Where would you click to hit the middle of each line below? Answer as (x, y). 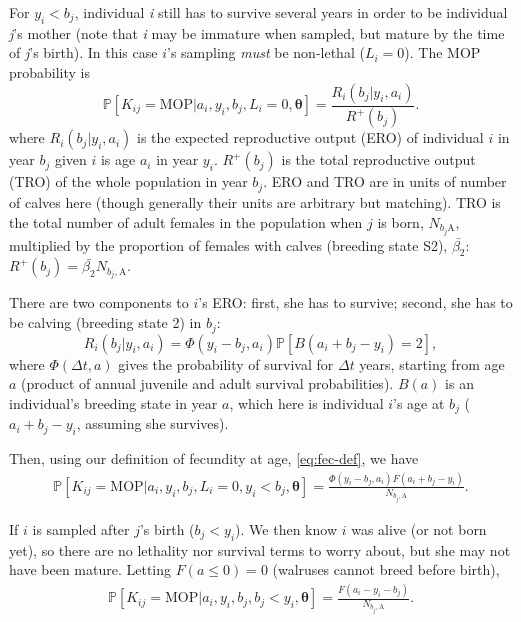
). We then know (286, 528)
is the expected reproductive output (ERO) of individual (310, 137)
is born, (400, 221)
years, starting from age (432, 363)
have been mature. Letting (90, 569)
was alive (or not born (419, 528)
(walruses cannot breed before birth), (386, 569)
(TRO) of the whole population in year (128, 181)
